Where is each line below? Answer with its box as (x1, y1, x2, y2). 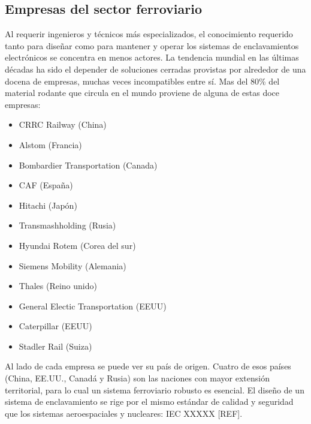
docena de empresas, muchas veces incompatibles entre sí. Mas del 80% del (5, 74, 280, 87)
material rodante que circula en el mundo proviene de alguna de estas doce (5, 86, 280, 99)
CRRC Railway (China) (19, 118, 107, 131)
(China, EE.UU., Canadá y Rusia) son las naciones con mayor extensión (5, 372, 270, 384)
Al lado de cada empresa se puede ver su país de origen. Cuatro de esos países (5, 360, 291, 372)
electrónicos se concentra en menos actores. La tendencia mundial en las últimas (5, 51, 299, 64)
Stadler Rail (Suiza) (19, 339, 92, 352)
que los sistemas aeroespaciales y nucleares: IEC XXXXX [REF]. (5, 407, 243, 419)
